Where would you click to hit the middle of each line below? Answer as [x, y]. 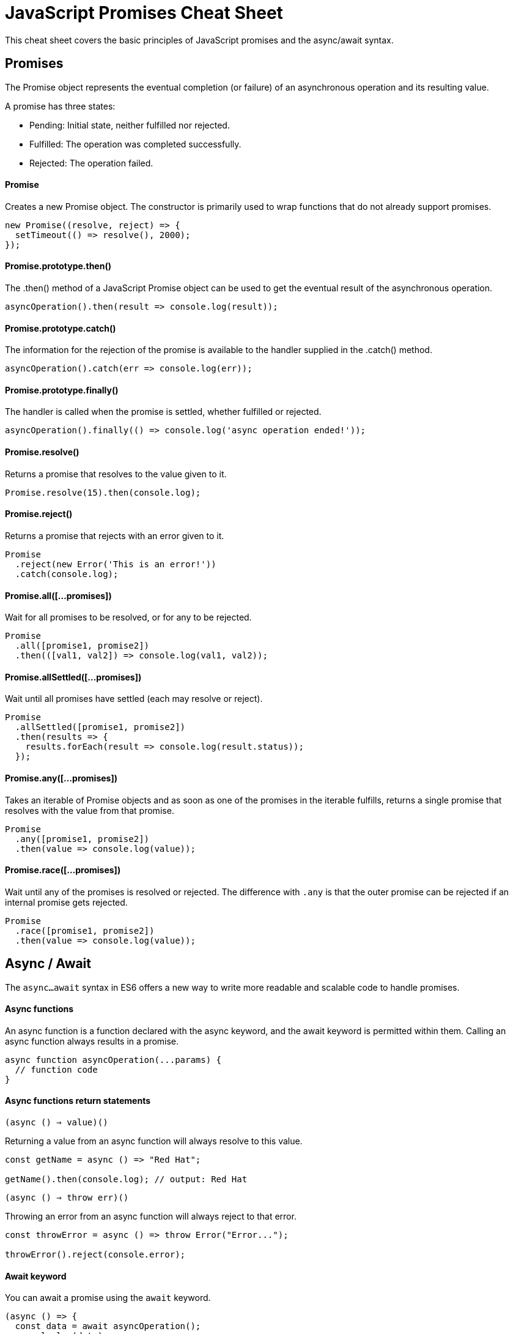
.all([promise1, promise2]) [82, 646]
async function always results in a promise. [92, 1041]
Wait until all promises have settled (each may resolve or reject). [134, 699]
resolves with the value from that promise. [90, 810]
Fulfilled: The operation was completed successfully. [135, 144]
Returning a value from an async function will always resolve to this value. [154, 1141]
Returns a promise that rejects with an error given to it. [115, 535]
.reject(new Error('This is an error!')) [116, 564]
